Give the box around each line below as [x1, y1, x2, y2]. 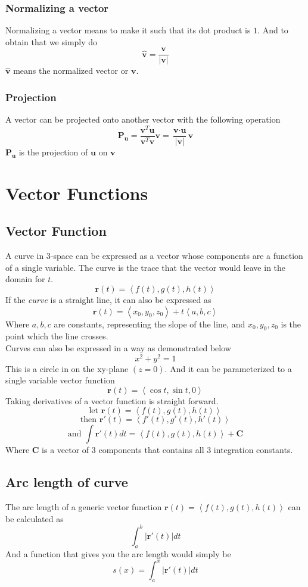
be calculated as [5, 512, 64, 524]
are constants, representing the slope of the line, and [54, 317, 245, 330]
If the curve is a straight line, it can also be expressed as [5, 293, 211, 305]
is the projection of [18, 146, 88, 158]
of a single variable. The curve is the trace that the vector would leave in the [5, 261, 286, 273]
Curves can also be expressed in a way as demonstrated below [5, 341, 231, 354]
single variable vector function [5, 374, 115, 386]
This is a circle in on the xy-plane [5, 362, 129, 374]
